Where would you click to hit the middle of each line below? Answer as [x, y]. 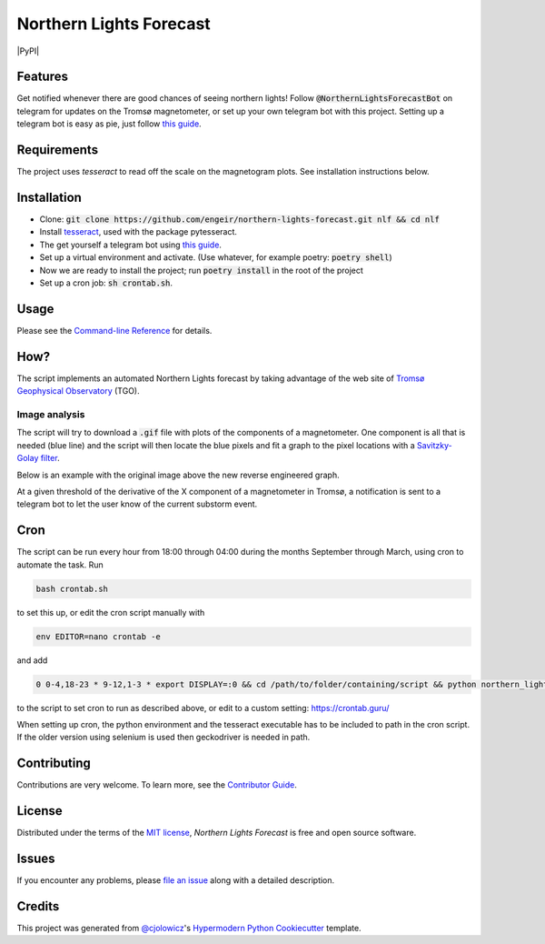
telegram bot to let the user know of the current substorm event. [137, 504]
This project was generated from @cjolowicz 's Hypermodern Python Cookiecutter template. [189, 928]
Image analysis [51, 414]
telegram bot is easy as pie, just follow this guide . [109, 124]
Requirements [58, 150]
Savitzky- [435, 445]
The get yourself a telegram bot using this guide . [131, 245]
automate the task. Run [60, 565]
